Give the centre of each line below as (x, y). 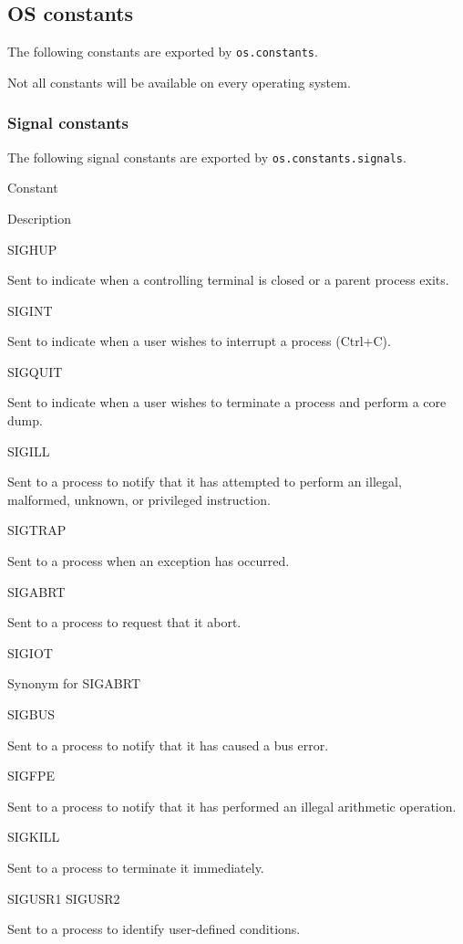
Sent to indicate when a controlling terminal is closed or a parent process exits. (228, 280)
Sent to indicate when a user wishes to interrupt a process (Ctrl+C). (199, 341)
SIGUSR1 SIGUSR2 (64, 898)
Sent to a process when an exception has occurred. (149, 561)
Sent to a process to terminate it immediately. (136, 867)
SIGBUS (31, 714)
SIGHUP (32, 249)
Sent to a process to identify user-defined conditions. (154, 929)
